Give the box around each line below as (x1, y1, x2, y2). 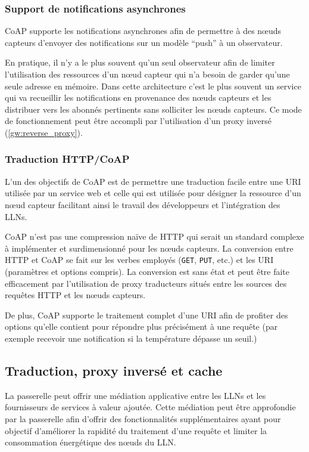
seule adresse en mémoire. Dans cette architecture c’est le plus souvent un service (5, 79, 301, 92)
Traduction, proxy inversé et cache (5, 361, 223, 379)
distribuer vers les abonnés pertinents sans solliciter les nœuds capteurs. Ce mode (5, 103, 302, 115)
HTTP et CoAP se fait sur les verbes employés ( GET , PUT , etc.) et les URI (5, 253, 274, 266)
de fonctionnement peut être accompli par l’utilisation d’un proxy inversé (5, 114, 271, 127)
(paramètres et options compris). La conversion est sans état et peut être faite (5, 265, 290, 277)
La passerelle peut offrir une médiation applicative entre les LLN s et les (5, 389, 266, 401)
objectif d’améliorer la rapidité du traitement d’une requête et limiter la (5, 424, 267, 436)
